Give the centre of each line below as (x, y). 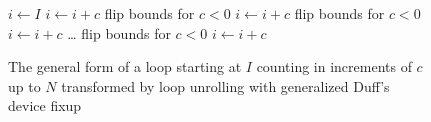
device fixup (45, 105)
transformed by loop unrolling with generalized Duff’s (225, 85)
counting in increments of (334, 66)
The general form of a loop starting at (125, 66)
